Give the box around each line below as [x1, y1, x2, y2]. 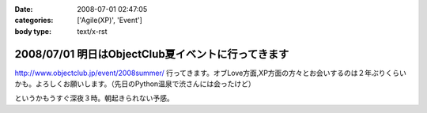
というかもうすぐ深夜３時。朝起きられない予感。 [14, 93, 174, 103]
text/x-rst [77, 26, 108, 36]
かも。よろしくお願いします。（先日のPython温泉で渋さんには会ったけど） [14, 79, 256, 89]
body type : [14, 26, 51, 36]
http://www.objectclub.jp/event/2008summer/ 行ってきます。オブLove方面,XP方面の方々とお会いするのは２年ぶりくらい [14, 68, 407, 77]
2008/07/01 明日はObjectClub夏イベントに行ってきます [14, 47, 289, 61]
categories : [14, 16, 54, 25]
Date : [14, 5, 33, 13]
